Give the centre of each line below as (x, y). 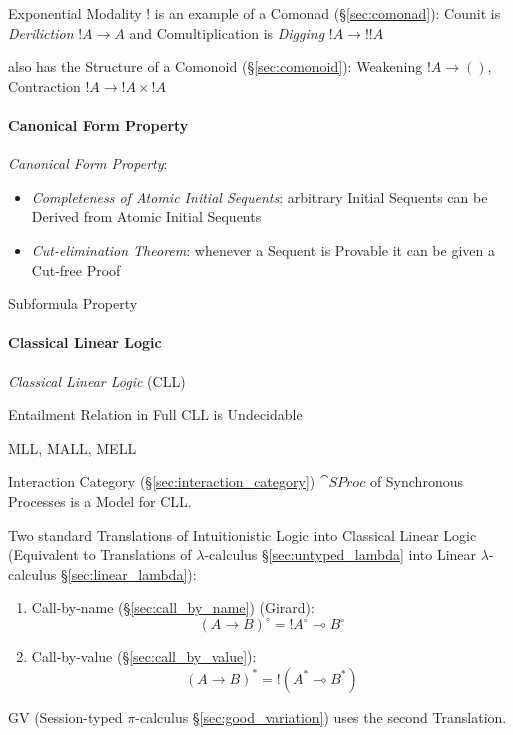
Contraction (44, 85)
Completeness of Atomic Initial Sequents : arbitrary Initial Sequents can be (259, 196)
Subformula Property (73, 303)
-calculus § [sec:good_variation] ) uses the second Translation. (321, 716)
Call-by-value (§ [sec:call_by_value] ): (144, 656)
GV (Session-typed (65, 716)
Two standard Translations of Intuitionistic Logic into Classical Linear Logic (242, 534)
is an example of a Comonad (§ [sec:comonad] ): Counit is (327, 13)
